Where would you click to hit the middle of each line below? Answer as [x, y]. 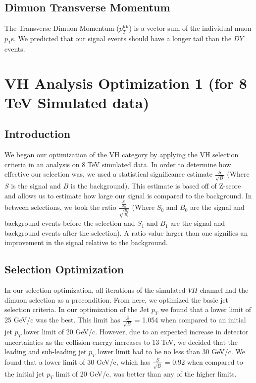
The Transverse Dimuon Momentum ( [62, 28]
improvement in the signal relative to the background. [86, 242]
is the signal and [36, 186]
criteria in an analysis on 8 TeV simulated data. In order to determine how [118, 164]
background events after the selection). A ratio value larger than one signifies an [126, 232]
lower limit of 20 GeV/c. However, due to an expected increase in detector [136, 331]
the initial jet [25, 373]
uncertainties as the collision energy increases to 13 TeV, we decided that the [121, 342]
